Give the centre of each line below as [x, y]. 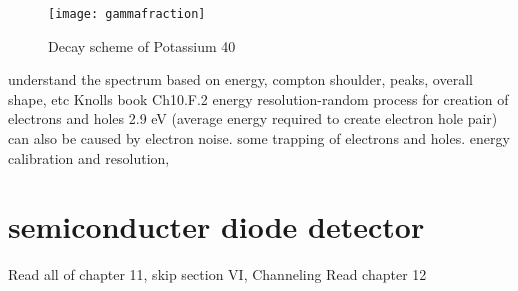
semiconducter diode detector [216, 226]
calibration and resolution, [89, 157]
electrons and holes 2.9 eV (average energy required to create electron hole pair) [253, 118]
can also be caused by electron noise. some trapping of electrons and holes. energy [259, 138]
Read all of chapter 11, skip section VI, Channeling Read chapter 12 [217, 274]
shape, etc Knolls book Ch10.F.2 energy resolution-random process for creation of [258, 98]
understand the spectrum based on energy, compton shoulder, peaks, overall [240, 79]
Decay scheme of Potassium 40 [142, 45]
